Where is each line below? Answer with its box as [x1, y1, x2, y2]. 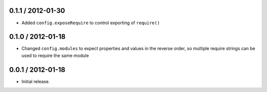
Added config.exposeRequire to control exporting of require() [21, 20, 160, 26]
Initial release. [21, 78, 50, 84]
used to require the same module [21, 52, 89, 58]
